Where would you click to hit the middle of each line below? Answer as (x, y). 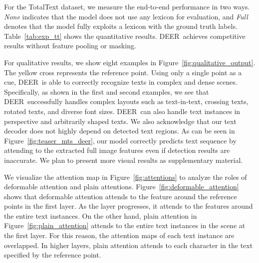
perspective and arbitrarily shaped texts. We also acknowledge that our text (121, 121)
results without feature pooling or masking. (70, 46)
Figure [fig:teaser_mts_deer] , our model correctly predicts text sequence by (120, 140)
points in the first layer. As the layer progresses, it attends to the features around (129, 206)
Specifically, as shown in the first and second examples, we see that (107, 91)
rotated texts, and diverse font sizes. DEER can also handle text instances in (122, 111)
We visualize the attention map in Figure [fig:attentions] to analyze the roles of (126, 177)
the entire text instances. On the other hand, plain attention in (101, 215)
